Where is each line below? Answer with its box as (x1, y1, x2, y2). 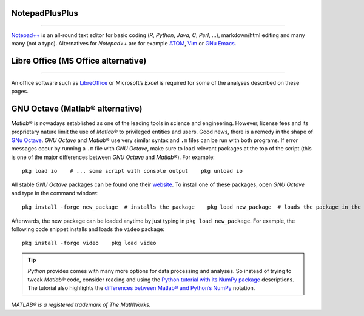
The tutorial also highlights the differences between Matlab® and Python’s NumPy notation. (27, 284, 255, 291)
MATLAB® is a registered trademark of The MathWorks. (11, 301, 151, 309)
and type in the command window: (11, 189, 98, 197)
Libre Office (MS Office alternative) (11, 56, 147, 66)
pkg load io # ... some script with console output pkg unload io (22, 167, 243, 175)
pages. (11, 88, 29, 95)
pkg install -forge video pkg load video (22, 240, 157, 247)
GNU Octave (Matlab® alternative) (11, 104, 143, 114)
